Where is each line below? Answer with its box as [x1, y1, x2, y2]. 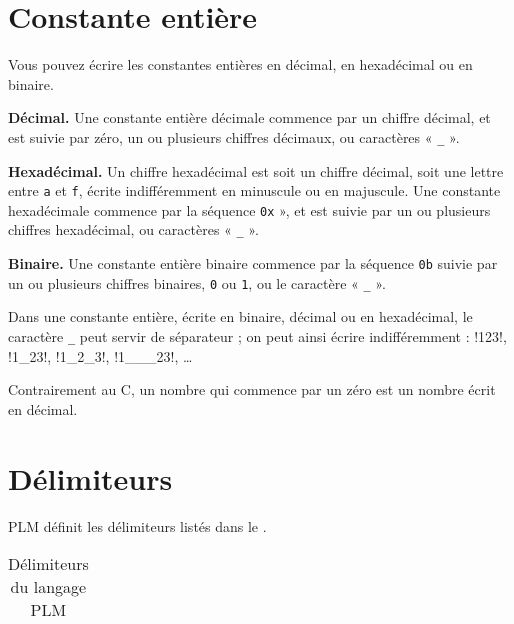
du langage [10, 575, 87, 599]
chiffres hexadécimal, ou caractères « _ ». [8, 219, 259, 240]
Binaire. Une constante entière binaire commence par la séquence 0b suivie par [8, 253, 498, 274]
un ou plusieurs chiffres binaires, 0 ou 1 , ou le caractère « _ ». [8, 272, 386, 293]
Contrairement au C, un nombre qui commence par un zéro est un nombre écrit [8, 379, 496, 400]
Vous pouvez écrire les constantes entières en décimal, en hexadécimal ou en [8, 54, 473, 75]
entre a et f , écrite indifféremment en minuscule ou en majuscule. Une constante [8, 180, 501, 201]
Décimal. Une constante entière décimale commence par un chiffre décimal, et [8, 107, 491, 128]
